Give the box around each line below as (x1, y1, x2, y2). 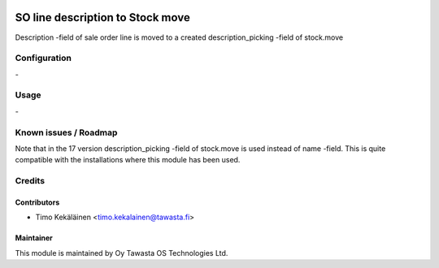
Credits (15, 175, 45, 187)
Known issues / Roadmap (15, 127, 118, 138)
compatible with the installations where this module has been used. (15, 155, 241, 165)
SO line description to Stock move (15, 11, 190, 24)
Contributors (15, 197, 60, 207)
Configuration (15, 53, 72, 64)
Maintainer (15, 233, 53, 243)
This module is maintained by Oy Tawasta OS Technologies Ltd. (15, 248, 228, 257)
